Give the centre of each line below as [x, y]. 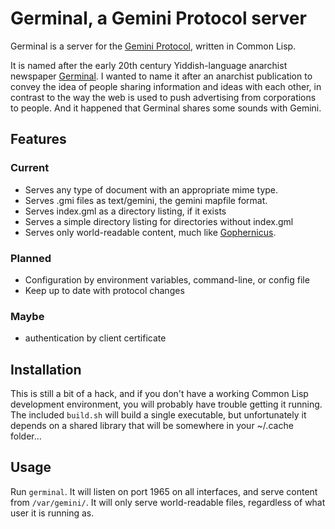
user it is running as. [52, 513]
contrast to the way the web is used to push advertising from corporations [163, 97]
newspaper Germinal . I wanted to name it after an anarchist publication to [161, 76]
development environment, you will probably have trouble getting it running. [166, 404]
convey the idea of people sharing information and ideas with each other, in [166, 86]
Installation [46, 369]
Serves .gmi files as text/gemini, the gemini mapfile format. [146, 200]
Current [30, 168]
